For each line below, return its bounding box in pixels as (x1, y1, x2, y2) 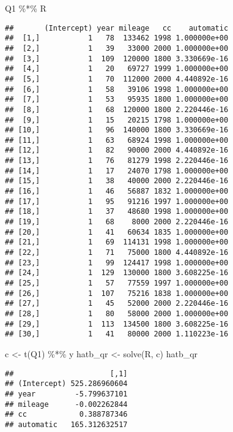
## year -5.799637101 (5, 389, 128, 398)
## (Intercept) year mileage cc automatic (5, 23, 229, 32)
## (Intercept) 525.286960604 (5, 379, 128, 388)
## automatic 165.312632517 (5, 420, 128, 429)
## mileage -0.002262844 (5, 400, 128, 409)
